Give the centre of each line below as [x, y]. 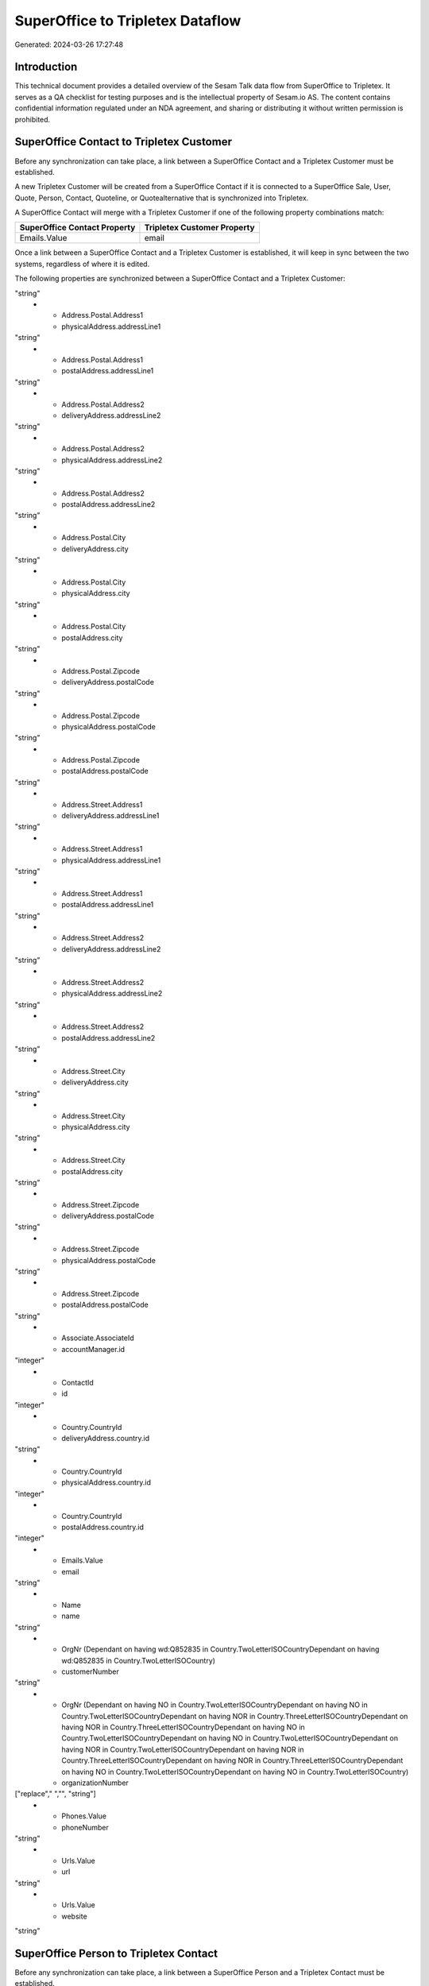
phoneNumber [85, 1827]
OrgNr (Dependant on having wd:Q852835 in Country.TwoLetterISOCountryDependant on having [220, 1649]
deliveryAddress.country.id [106, 1438]
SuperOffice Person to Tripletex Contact [116, 1953]
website [74, 1916]
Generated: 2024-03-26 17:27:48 [69, 44]
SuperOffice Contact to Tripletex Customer [123, 142]
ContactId [78, 1382]
